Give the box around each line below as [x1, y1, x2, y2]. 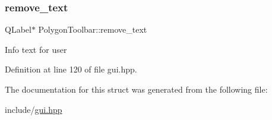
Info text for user [5, 43, 67, 55]
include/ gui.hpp [5, 103, 62, 115]
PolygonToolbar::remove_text [38, 23, 147, 36]
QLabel [5, 23, 31, 36]
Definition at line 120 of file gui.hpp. [5, 63, 137, 75]
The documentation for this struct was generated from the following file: [5, 83, 268, 95]
